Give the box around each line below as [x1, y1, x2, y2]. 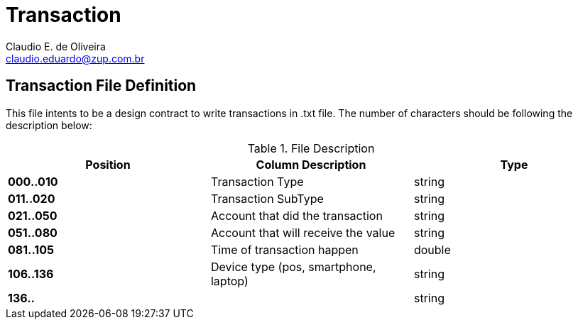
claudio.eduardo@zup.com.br [6, 52, 145, 65]
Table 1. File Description [247, 141, 375, 155]
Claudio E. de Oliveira [6, 40, 106, 53]
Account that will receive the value [210, 225, 396, 240]
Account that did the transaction [210, 208, 383, 223]
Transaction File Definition [6, 77, 197, 95]
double [413, 242, 451, 257]
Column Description [256, 157, 366, 172]
